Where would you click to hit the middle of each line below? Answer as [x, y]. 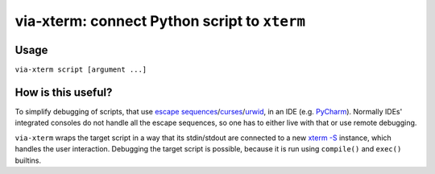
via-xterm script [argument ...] [81, 70]
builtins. [28, 160]
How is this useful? [64, 92]
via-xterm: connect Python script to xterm [160, 21]
